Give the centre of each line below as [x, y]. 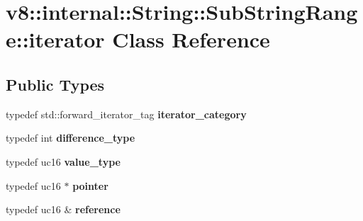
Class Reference [191, 39]
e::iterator [55, 39]
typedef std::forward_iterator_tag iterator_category [126, 114]
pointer [90, 185]
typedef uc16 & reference [63, 209]
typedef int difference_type [71, 138]
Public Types [55, 84]
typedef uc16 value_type [63, 161]
